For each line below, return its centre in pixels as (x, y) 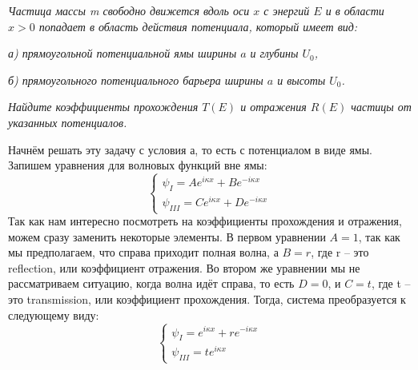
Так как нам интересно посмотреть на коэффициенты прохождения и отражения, (205, 221)
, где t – (391, 283)
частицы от (381, 107)
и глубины (274, 53)
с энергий (287, 10)
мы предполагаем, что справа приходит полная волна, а (143, 252)
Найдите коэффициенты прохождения (103, 107)
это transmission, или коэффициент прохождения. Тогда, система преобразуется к (207, 299)
